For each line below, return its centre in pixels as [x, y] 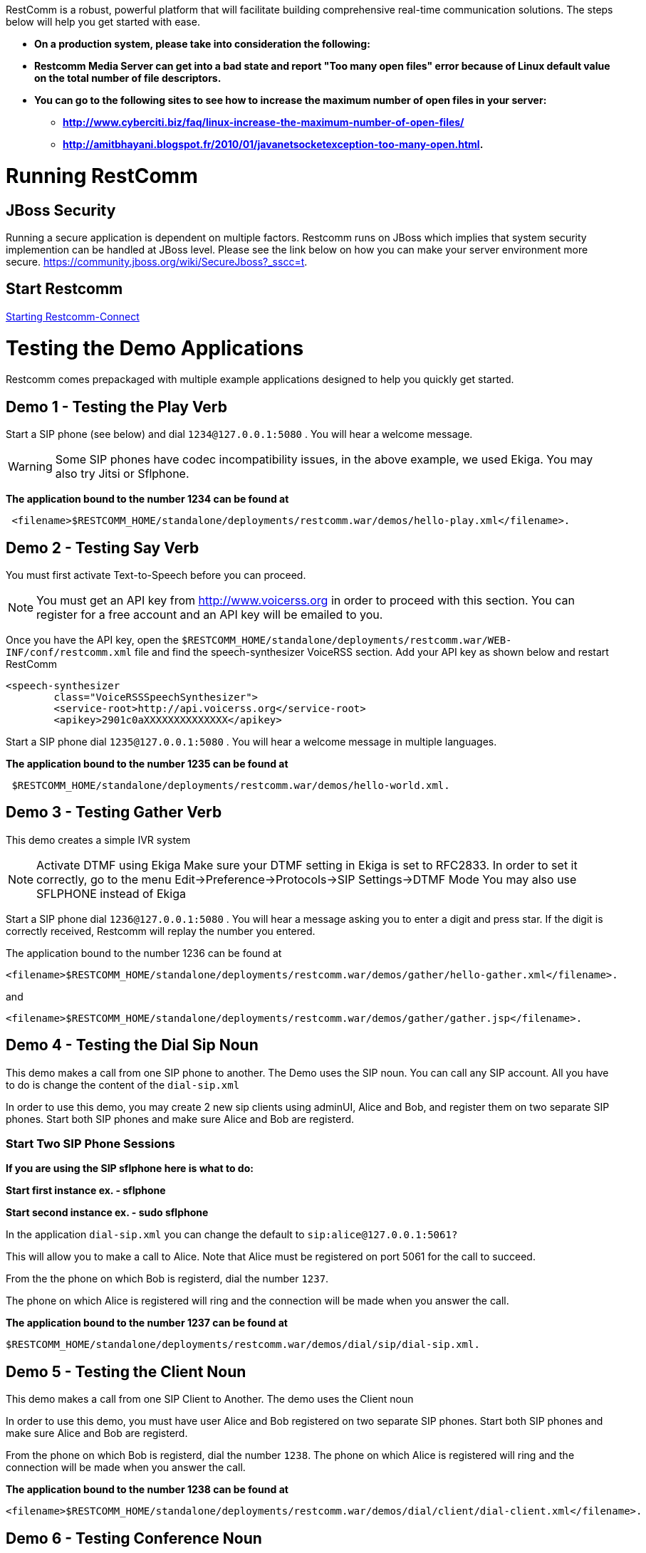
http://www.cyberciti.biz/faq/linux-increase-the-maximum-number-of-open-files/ [264, 122]
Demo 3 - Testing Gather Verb [114, 812]
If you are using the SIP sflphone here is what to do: [130, 1168]
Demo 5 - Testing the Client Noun [126, 1371]
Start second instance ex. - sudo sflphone [107, 1213]
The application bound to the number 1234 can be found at [147, 499]
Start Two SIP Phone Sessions [90, 1144]
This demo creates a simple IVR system [98, 840]
